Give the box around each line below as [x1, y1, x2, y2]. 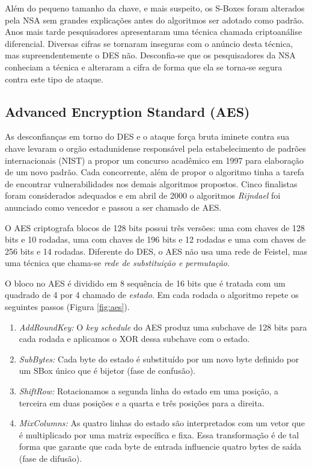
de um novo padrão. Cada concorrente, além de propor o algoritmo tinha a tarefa [5, 166, 305, 178]
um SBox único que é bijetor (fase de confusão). [19, 364, 196, 377]
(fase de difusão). [19, 452, 82, 465]
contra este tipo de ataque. [5, 72, 103, 85]
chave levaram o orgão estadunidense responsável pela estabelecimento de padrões [5, 141, 307, 154]
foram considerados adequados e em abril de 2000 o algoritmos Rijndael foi [5, 189, 281, 202]
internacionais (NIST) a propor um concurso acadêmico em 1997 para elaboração [5, 154, 304, 166]
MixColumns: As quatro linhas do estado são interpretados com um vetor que [19, 417, 305, 429]
